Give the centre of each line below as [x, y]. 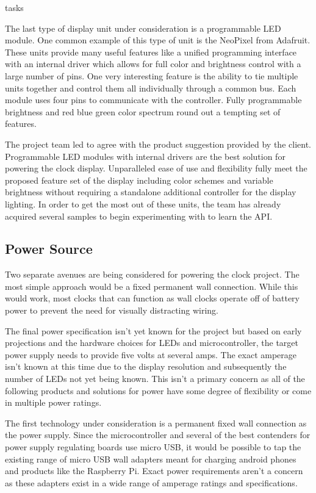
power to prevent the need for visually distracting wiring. [112, 310]
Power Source [49, 249]
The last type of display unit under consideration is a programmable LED [143, 28]
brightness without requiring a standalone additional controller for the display [151, 192]
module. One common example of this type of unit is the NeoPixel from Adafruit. [158, 40]
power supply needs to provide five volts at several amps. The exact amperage [151, 354]
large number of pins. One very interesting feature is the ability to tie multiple [152, 75]
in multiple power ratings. [53, 402]
